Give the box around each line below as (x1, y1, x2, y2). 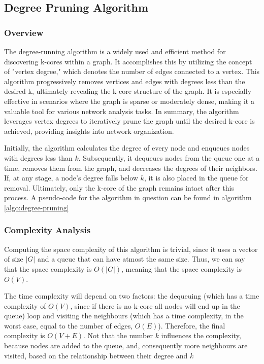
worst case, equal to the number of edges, (4, 320, 133, 331)
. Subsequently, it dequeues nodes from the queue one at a (78, 152, 260, 163)
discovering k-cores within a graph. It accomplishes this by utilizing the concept (4, 56, 252, 66)
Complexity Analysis (4, 224, 91, 236)
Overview (4, 26, 44, 39)
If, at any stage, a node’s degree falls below (4, 172, 138, 183)
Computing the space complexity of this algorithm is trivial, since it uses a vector (4, 243, 258, 254)
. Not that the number (83, 330, 153, 341)
